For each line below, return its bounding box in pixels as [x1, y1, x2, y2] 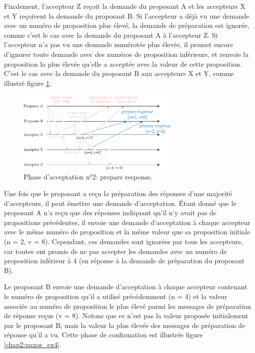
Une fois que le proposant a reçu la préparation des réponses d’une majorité [4, 188, 232, 199]
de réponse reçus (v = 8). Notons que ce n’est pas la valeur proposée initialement [4, 310, 249, 321]
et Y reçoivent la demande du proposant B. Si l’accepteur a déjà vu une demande [4, 10, 250, 21]
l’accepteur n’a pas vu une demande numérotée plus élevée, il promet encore [4, 39, 233, 50]
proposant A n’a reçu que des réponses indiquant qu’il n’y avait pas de [4, 207, 217, 218]
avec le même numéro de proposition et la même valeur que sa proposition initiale [4, 227, 251, 237]
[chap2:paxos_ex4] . [4, 339, 61, 349]
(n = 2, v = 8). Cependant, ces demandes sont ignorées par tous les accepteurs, [4, 236, 243, 247]
